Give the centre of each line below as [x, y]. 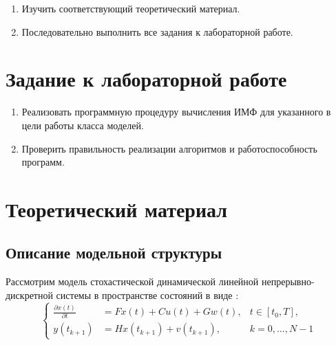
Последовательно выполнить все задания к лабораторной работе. [157, 31]
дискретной [29, 294]
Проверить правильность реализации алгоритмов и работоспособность [169, 148]
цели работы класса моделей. [83, 125]
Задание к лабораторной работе [146, 79]
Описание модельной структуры [114, 253]
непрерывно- [288, 281]
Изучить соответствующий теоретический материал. [131, 8]
